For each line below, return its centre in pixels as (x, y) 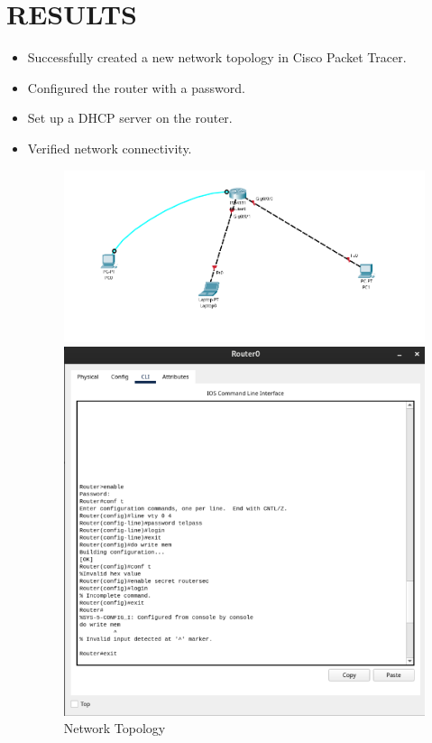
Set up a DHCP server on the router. (130, 118)
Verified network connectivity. (110, 148)
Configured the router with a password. (136, 87)
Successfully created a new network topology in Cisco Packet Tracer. (217, 57)
